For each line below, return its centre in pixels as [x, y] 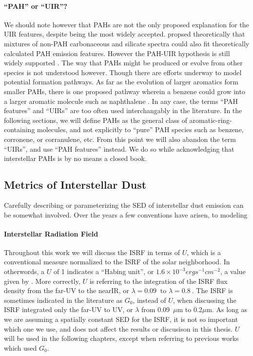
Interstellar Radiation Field [51, 233]
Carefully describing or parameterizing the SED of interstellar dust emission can [124, 205]
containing [19, 129]
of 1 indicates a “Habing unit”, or [104, 271]
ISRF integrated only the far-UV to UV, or [68, 309]
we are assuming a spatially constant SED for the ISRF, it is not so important [121, 319]
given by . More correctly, [42, 281]
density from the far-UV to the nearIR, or [67, 290]
